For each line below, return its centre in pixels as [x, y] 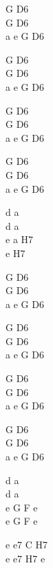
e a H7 [20, 239]
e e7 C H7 [27, 544]
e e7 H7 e [25, 558]
